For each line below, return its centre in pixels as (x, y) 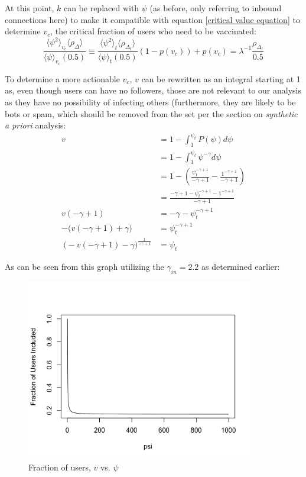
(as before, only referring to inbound (216, 8)
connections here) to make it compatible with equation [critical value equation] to (152, 19)
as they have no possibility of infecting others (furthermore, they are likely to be (150, 101)
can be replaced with (101, 8)
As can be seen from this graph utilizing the (84, 266)
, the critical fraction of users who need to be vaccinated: (153, 31)
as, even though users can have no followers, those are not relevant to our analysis (153, 90)
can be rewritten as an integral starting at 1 (221, 78)
